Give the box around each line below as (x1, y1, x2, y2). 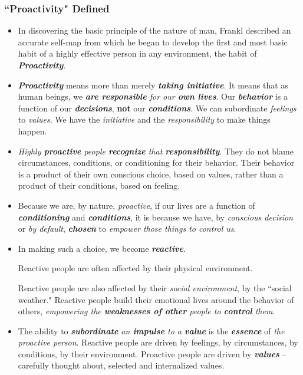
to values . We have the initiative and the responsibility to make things (18, 113, 271, 126)
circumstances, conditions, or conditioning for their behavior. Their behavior (18, 156, 295, 169)
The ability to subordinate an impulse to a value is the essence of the (18, 324, 285, 337)
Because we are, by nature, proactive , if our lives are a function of (18, 199, 255, 211)
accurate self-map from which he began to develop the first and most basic (18, 35, 288, 48)
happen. (18, 124, 47, 137)
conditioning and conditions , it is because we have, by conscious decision (18, 210, 293, 223)
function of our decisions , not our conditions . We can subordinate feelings (18, 101, 297, 114)
